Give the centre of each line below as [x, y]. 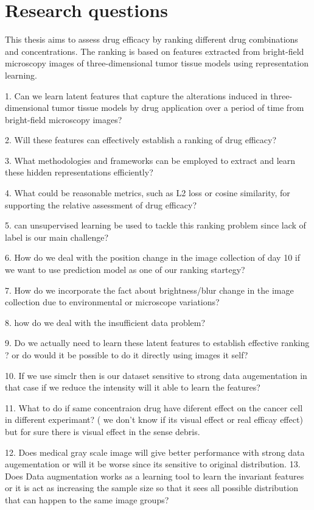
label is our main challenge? [57, 237]
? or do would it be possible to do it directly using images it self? [127, 355]
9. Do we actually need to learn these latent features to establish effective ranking [157, 343]
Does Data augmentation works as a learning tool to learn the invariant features [155, 476]
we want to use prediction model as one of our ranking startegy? [125, 270]
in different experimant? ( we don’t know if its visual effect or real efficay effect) [154, 420]
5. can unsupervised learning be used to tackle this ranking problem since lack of [155, 225]
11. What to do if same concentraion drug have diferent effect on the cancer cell [154, 407]
